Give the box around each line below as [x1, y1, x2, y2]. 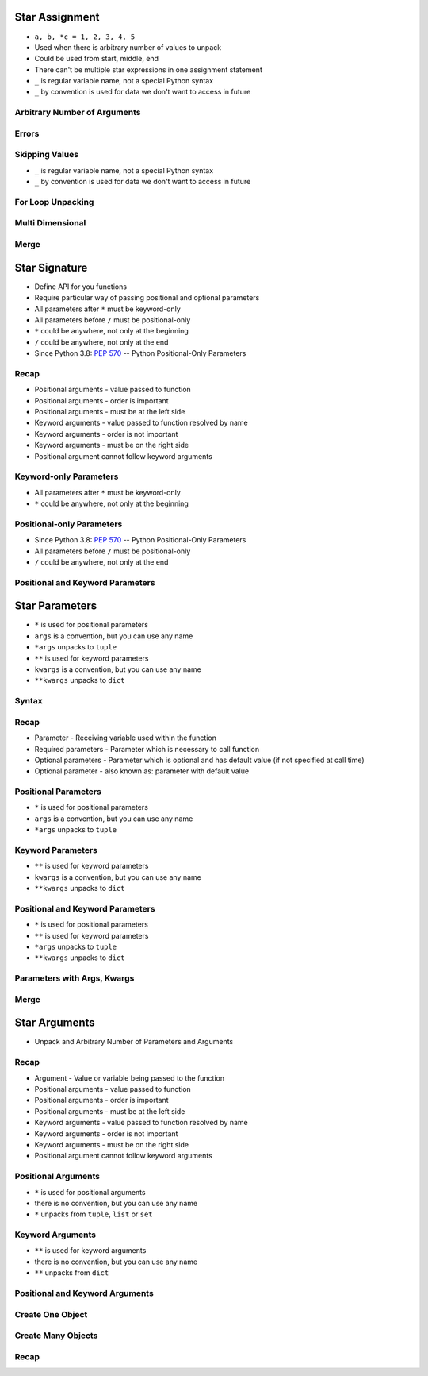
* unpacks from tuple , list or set [34, 1209, 154, 1219]
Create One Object [14, 1309, 88, 1320]
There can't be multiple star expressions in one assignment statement [34, 64, 263, 75]
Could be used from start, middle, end [34, 54, 159, 64]
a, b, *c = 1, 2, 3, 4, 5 [34, 32, 136, 41]
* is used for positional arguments [34, 1187, 146, 1197]
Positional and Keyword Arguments [14, 1287, 154, 1298]
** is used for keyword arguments [34, 1246, 147, 1255]
